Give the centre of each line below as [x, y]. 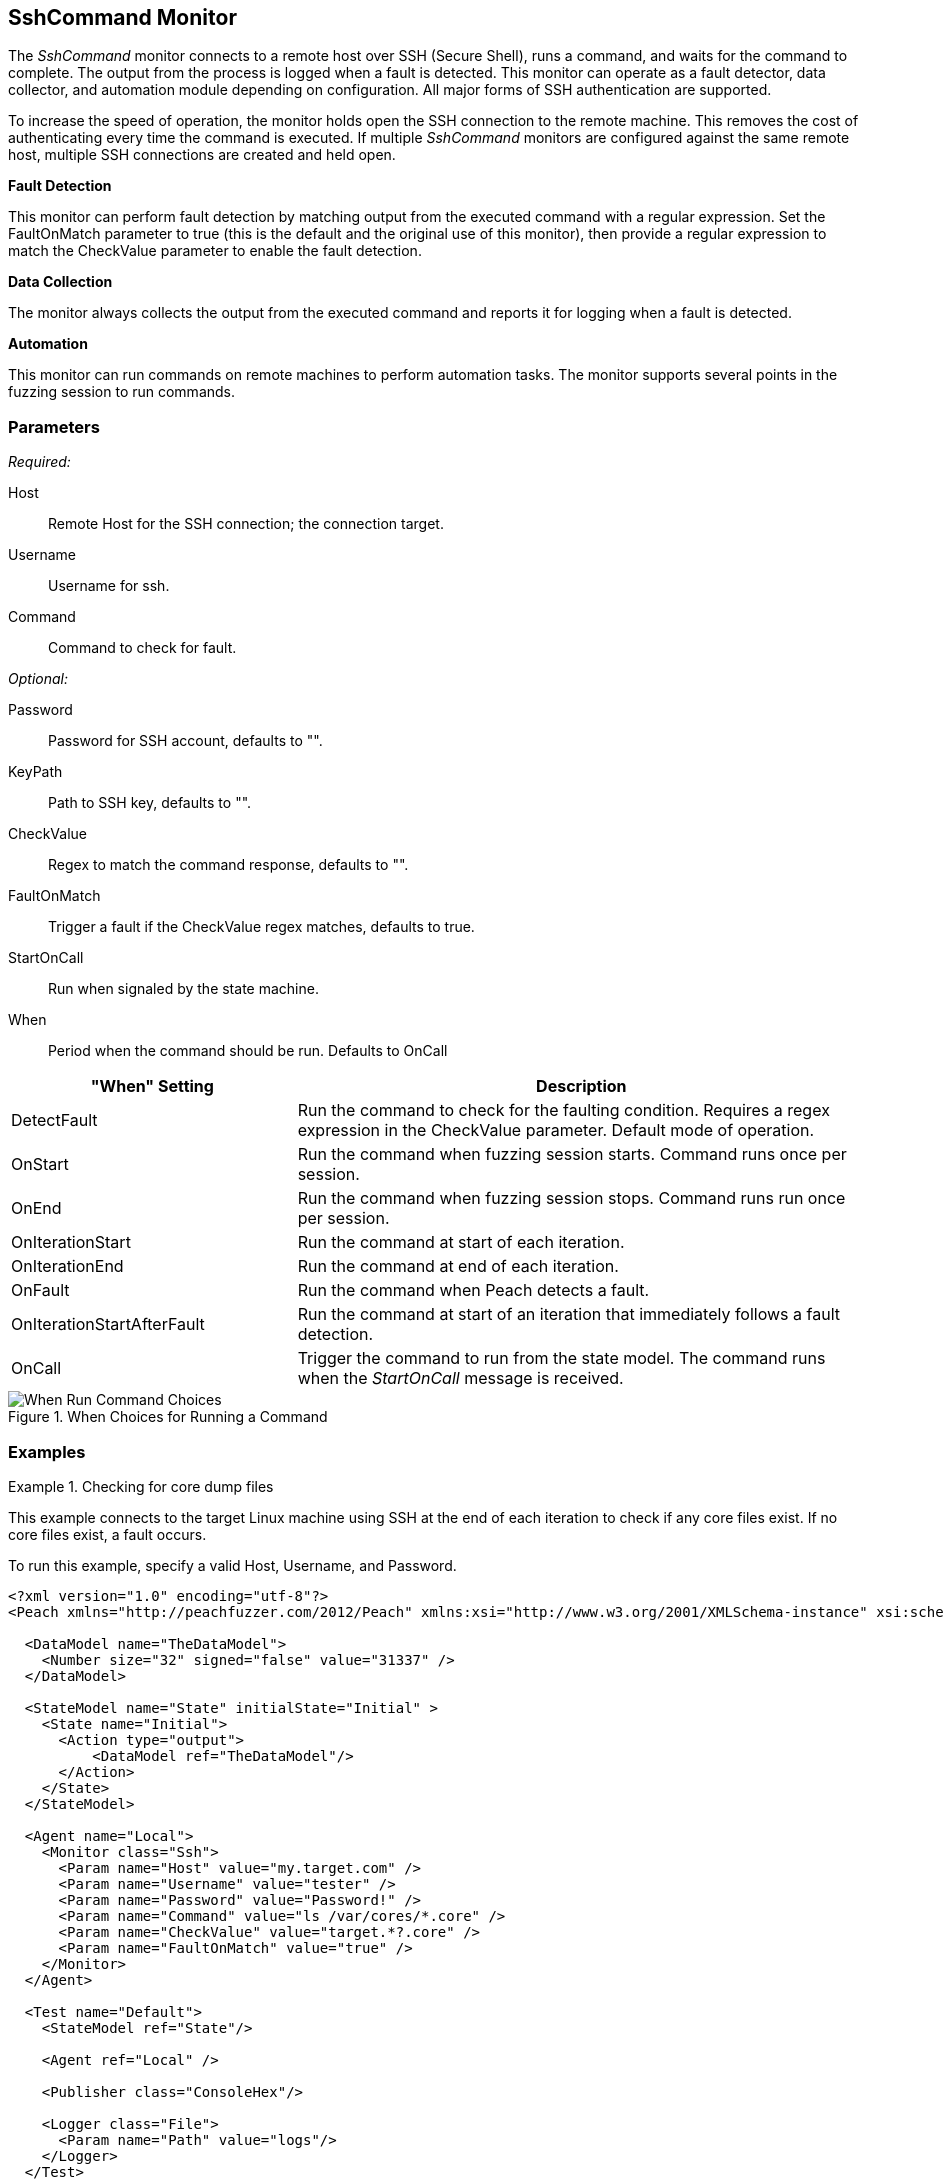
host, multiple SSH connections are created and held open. [202, 155]
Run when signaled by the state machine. [183, 989]
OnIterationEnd [67, 1266]
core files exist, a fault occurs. [107, 1534]
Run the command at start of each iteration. [461, 1242]
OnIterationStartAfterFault [108, 1324]
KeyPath [35, 772]
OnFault [40, 1290]
